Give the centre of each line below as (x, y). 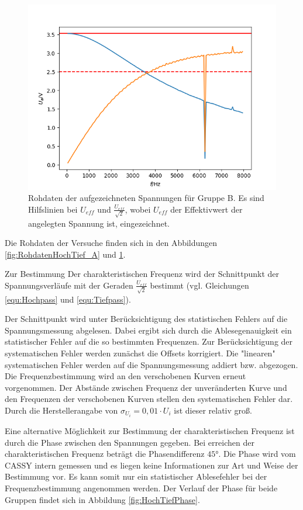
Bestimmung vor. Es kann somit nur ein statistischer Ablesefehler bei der (136, 476)
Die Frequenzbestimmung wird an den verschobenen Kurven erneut (125, 376)
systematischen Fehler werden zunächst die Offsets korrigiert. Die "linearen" (140, 353)
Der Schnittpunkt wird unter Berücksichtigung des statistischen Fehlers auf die (146, 319)
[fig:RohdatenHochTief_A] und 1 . (65, 254)
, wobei (138, 209)
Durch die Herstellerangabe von (61, 410)
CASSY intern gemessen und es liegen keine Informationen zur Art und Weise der (151, 465)
